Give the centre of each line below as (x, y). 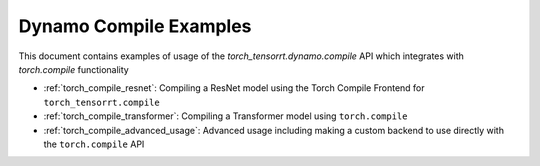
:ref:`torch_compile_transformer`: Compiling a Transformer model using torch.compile (225, 116)
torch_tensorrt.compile (101, 102)
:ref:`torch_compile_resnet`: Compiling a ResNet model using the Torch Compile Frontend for (234, 88)
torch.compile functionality (73, 69)
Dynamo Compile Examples (135, 26)
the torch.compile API (94, 144)
